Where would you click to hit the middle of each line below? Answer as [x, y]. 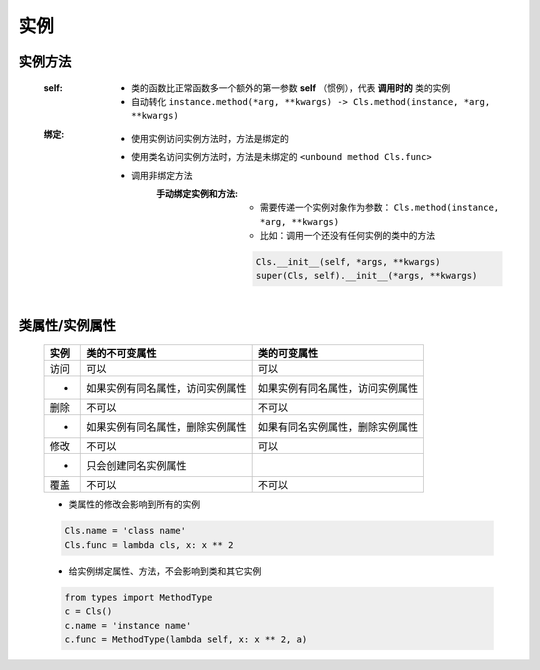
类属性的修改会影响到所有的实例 [134, 504]
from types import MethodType [138, 597]
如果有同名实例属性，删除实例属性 [338, 427]
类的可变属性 [288, 353]
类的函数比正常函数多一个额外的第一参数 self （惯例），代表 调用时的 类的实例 [291, 87]
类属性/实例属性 [67, 325]
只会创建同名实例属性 [136, 466]
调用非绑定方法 [162, 175]
